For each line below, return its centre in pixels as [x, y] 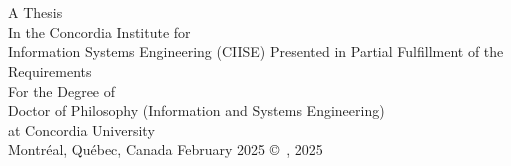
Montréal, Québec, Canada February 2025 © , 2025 [165, 149]
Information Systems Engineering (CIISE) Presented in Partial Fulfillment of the [256, 51]
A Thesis [35, 12]
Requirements [50, 70]
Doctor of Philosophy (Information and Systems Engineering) [196, 110]
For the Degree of [62, 90]
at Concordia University [81, 129]
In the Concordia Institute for [99, 31]
